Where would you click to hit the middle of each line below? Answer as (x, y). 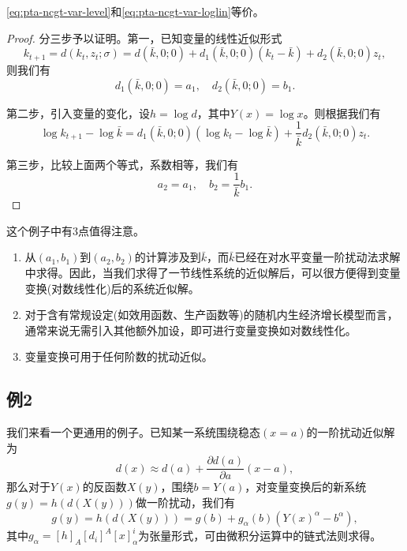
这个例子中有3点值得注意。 (75, 230)
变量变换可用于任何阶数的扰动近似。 (119, 356)
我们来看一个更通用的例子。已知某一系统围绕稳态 (133, 432)
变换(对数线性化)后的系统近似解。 (112, 288)
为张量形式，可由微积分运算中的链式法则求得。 (260, 535)
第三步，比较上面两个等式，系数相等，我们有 (122, 164)
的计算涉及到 (168, 257)
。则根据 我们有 (342, 112)
